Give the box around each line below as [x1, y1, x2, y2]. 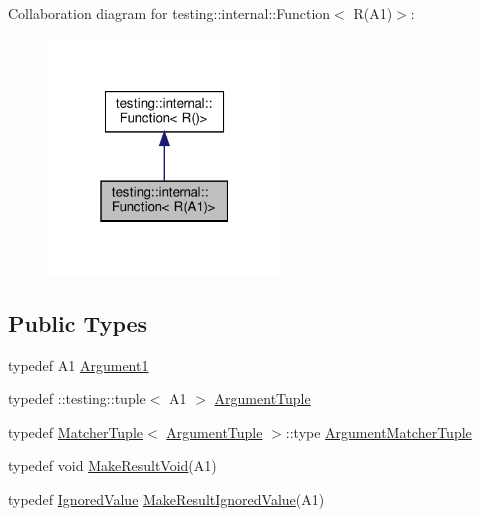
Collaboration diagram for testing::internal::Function [8, 3, 331, 23]
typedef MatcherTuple [8, 421, 144, 442]
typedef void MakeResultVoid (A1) [8, 455, 217, 476]
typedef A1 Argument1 [8, 354, 149, 375]
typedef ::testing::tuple [8, 388, 146, 409]
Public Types [8, 307, 148, 338]
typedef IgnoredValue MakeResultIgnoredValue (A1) [8, 488, 325, 509]
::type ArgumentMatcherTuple [285, 421, 472, 442]
